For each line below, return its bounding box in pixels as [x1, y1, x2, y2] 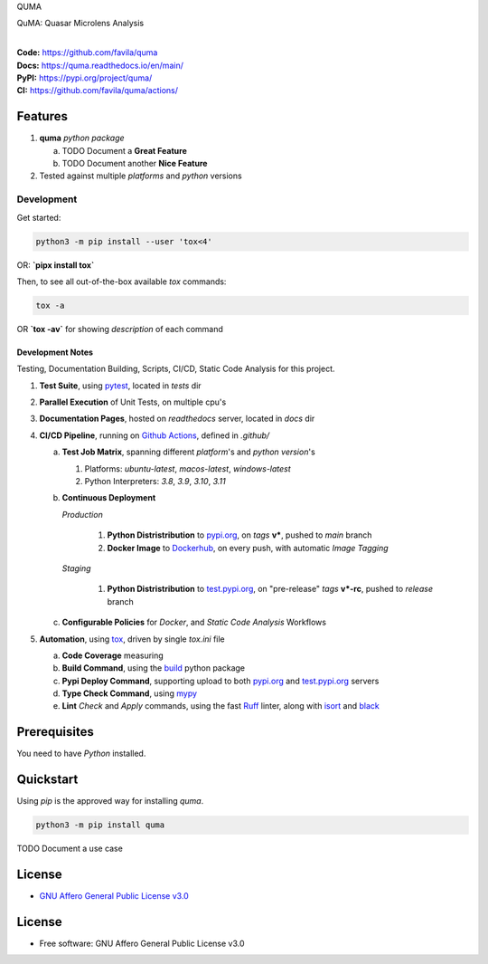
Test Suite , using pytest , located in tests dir [39, 380, 202, 391]
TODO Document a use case [16, 843, 124, 854]
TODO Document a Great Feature [61, 145, 187, 156]
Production [61, 509, 103, 520]
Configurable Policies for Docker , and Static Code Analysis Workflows [61, 616, 327, 628]
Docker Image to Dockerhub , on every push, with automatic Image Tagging [107, 542, 389, 553]
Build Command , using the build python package [61, 663, 246, 673]
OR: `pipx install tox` [16, 259, 95, 271]
